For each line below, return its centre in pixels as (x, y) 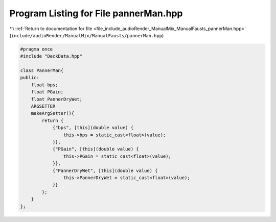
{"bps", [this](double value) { (93, 128)
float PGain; (47, 92)
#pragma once (37, 49)
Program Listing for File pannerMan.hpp (96, 13)
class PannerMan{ (42, 71)
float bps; (44, 85)
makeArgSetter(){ (53, 113)
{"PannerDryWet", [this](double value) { (105, 170)
